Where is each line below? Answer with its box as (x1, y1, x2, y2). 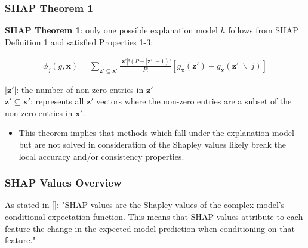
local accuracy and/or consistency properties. (19, 150, 184, 162)
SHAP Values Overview (5, 175, 122, 190)
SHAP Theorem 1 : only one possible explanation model (5, 24, 218, 36)
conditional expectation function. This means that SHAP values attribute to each (5, 210, 303, 222)
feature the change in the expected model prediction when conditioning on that (5, 222, 295, 234)
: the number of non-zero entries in (16, 83, 144, 95)
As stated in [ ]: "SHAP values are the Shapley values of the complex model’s (5, 199, 285, 211)
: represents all (30, 95, 84, 107)
